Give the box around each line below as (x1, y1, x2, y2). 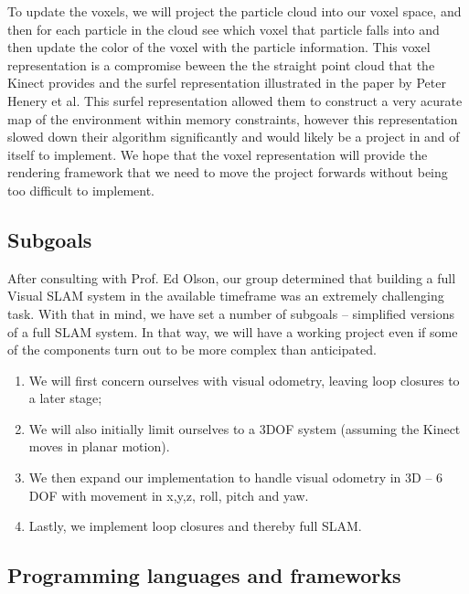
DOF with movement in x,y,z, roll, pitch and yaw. (28, 485, 309, 504)
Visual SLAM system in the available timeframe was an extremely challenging (7, 286, 444, 305)
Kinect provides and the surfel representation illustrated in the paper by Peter (7, 73, 446, 92)
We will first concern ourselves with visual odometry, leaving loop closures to (28, 370, 460, 389)
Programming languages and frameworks (7, 561, 401, 589)
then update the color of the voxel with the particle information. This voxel (7, 37, 431, 57)
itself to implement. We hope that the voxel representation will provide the (7, 144, 428, 164)
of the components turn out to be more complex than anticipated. (7, 340, 377, 359)
